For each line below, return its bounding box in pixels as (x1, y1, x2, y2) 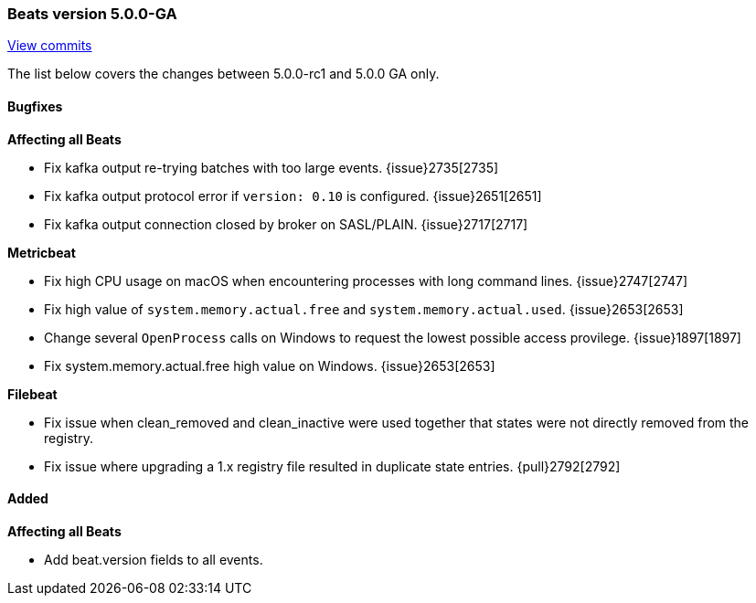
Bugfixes (7, 98, 63, 114)
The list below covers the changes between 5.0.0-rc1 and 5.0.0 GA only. (7, 66, 440, 82)
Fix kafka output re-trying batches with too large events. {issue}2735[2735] (44, 159, 499, 175)
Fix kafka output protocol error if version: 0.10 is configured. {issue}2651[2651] (44, 187, 542, 204)
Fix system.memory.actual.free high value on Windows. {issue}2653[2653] (44, 357, 495, 374)
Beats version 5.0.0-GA (7, 5, 177, 23)
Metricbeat (7, 244, 76, 260)
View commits (7, 37, 92, 54)
